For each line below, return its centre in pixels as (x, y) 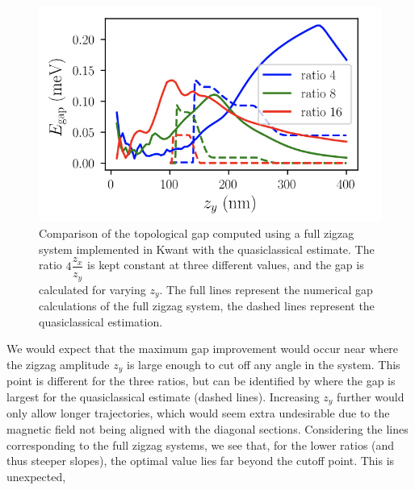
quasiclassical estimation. (101, 321)
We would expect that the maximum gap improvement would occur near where (203, 349)
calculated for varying (92, 289)
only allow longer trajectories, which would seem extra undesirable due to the (198, 413)
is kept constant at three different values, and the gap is (226, 265)
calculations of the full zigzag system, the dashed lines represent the (207, 306)
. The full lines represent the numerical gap (266, 289)
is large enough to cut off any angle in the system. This (263, 364)
